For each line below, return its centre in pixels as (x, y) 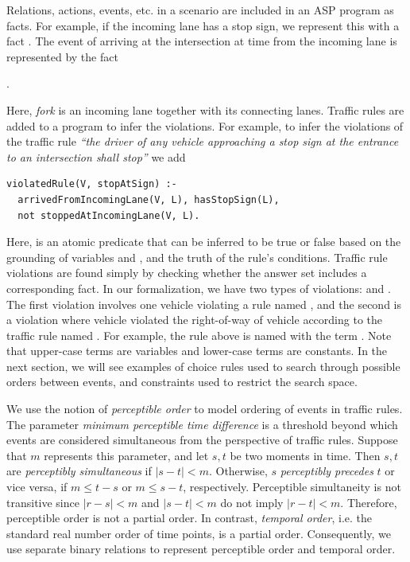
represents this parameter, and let (126, 455)
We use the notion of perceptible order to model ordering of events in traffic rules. (205, 409)
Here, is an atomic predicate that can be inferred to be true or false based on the (204, 242)
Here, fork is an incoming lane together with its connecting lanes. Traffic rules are (205, 109)
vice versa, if (37, 487)
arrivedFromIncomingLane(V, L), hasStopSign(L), (149, 199)
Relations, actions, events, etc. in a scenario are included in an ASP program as (200, 10)
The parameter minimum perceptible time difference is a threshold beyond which (202, 424)
